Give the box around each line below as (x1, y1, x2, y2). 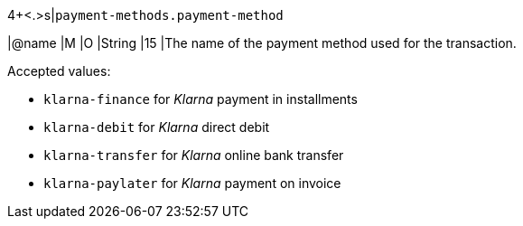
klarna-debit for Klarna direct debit (43, 119, 270, 135)
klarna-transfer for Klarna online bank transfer (43, 147, 344, 163)
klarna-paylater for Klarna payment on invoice (43, 175, 341, 191)
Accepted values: (7, 63, 111, 79)
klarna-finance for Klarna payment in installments (43, 91, 358, 107)
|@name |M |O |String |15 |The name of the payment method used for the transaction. (7, 35, 517, 51)
